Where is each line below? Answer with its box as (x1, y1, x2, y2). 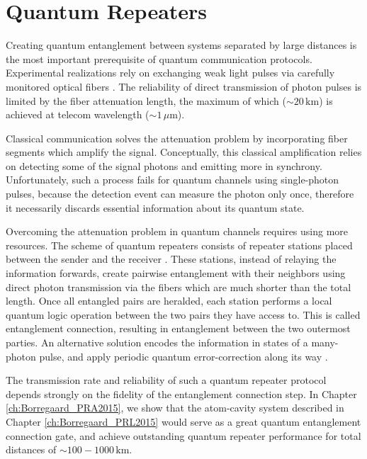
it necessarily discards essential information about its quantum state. (6, 200, 305, 215)
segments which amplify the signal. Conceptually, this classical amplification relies (6, 144, 362, 159)
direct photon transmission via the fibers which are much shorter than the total (6, 279, 351, 294)
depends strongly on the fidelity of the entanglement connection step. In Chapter (6, 386, 357, 401)
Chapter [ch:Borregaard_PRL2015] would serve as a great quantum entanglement (6, 414, 361, 429)
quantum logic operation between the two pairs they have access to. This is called (6, 307, 361, 322)
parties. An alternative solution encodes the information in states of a (6, 335, 308, 349)
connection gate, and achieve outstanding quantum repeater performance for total (6, 428, 361, 443)
